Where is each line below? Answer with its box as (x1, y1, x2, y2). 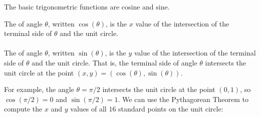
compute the (4, 103, 43, 114)
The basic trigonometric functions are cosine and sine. (4, 1, 170, 11)
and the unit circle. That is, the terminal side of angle (32, 57, 197, 67)
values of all (70, 103, 107, 114)
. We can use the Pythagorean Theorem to (118, 93, 249, 104)
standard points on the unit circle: (118, 103, 223, 114)
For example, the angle (4, 84, 74, 94)
